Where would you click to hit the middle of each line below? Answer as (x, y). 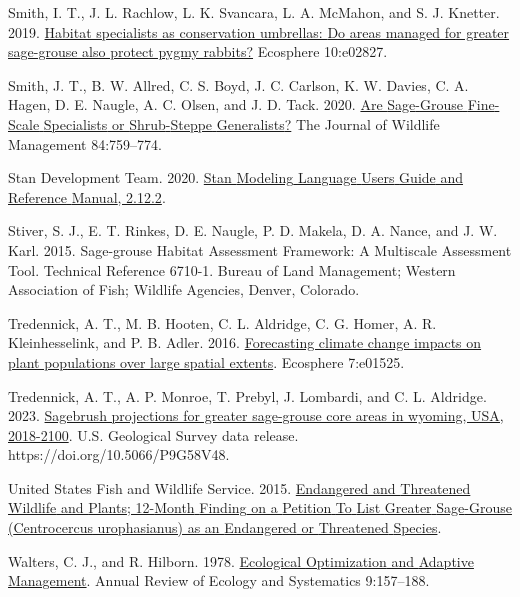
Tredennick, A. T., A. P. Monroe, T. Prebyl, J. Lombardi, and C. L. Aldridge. (247, 395)
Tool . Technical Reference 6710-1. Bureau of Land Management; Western (232, 269)
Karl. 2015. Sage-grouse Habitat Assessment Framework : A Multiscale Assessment (260, 249)
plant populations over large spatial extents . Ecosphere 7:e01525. (206, 361)
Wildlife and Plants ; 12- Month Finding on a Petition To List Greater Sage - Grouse (260, 507)
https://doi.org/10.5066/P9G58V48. (119, 454)
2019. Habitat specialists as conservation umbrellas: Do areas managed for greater (259, 31)
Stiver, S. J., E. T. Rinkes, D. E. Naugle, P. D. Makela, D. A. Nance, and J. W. (253, 230)
